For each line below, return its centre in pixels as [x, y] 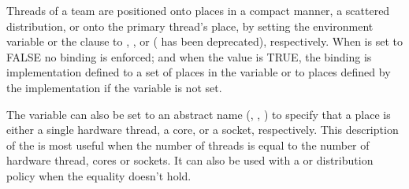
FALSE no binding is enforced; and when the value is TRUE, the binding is [189, 56]
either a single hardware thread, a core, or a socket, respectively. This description [203, 130]
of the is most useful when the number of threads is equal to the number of [188, 145]
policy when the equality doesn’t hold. [99, 175]
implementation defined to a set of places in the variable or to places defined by [199, 72]
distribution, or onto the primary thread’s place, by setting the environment [190, 26]
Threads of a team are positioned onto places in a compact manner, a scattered [198, 10]
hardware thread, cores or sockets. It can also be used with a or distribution [190, 160]
